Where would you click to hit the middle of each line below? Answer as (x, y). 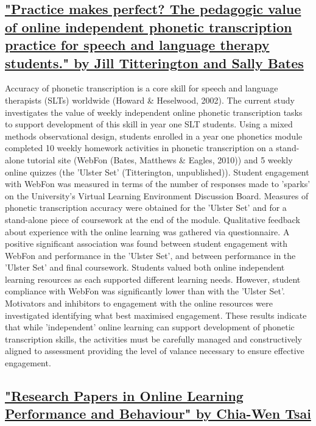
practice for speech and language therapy (137, 45)
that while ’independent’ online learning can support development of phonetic (150, 327)
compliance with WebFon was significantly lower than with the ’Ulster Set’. (145, 291)
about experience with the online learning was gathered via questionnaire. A (147, 231)
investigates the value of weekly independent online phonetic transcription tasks (154, 112)
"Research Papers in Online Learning (124, 396)
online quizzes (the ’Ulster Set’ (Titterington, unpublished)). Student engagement (157, 172)
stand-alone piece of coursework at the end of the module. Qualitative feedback (153, 219)
